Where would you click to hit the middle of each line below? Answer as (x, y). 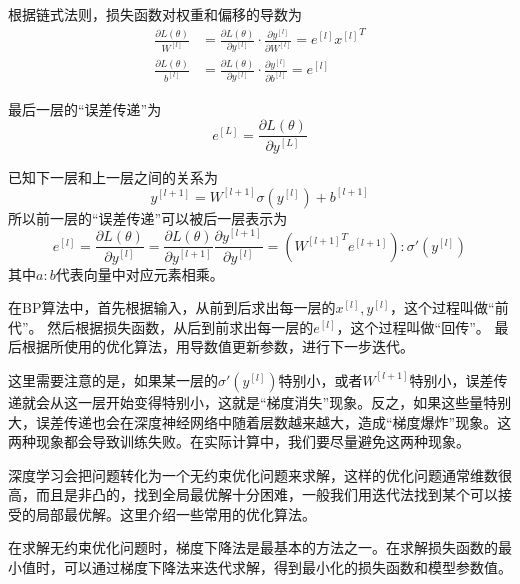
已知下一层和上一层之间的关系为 (113, 176)
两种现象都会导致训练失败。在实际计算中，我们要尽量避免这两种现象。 (239, 441)
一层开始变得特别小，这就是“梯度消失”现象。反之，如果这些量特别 (294, 401)
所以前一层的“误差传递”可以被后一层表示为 (148, 217)
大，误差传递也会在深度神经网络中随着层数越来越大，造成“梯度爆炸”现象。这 (260, 421)
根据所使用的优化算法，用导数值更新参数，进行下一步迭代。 (217, 346)
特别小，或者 (320, 379)
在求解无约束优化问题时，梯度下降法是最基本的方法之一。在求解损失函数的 (253, 547)
